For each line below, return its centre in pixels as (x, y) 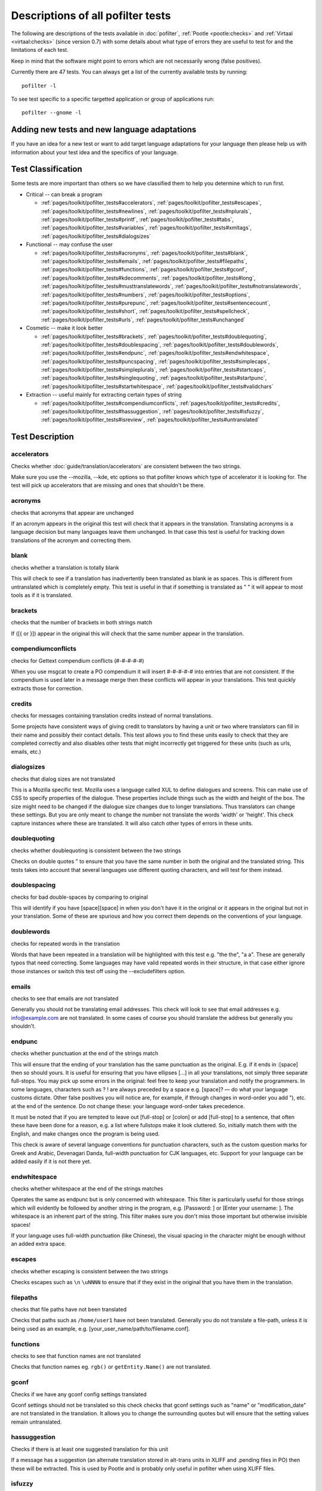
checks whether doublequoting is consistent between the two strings (96, 850)
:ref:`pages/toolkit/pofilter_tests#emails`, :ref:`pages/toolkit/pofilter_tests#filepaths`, (144, 261)
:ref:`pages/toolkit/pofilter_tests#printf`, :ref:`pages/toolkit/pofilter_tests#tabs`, (137, 219)
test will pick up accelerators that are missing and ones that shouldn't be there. (108, 485)
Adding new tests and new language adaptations (104, 130)
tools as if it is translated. (42, 595)
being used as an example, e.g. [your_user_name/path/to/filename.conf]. (100, 1328)
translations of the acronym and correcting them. (71, 540)
